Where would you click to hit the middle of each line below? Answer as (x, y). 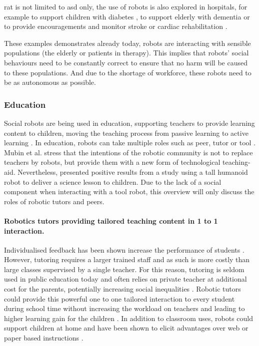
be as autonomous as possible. (50, 82)
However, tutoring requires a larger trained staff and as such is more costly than (127, 259)
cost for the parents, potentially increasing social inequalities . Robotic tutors (122, 289)
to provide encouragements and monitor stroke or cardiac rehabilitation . (116, 26)
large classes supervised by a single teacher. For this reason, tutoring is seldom (124, 269)
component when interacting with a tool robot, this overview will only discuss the (129, 191)
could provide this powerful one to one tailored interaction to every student (119, 298)
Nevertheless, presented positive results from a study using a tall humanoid (133, 172)
